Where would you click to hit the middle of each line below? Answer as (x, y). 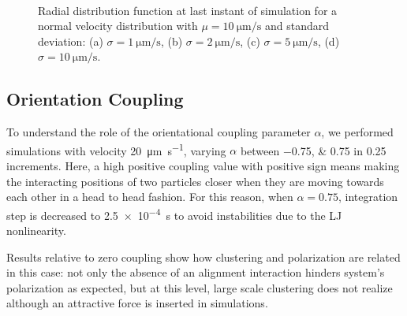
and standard (297, 26)
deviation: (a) (71, 41)
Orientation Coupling (95, 99)
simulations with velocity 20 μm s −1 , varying (116, 149)
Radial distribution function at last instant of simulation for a (188, 10)
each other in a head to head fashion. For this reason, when (150, 197)
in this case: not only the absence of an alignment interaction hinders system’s (196, 272)
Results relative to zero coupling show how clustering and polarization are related (203, 257)
